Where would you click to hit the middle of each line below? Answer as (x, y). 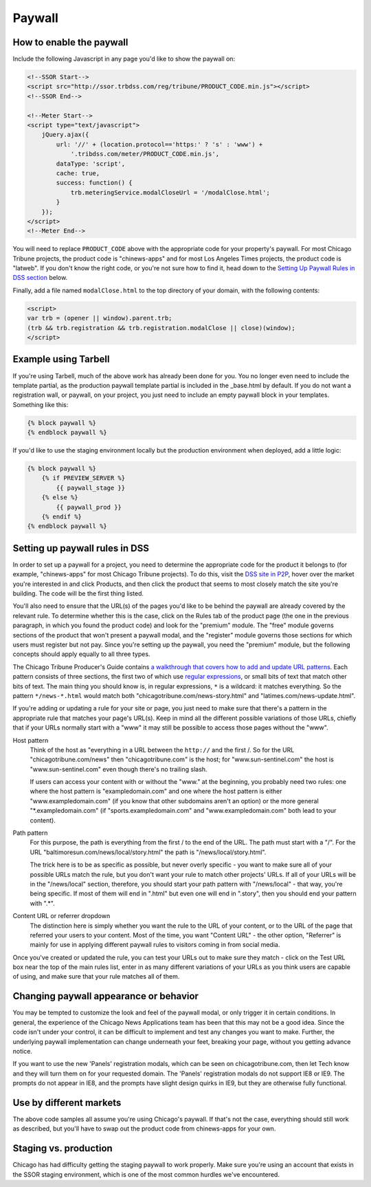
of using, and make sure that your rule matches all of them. (96, 977)
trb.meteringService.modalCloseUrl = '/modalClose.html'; (170, 192)
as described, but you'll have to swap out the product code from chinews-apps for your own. (144, 1129)
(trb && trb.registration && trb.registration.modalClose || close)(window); (161, 328)
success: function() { (94, 183)
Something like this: (41, 404)
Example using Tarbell (61, 359)
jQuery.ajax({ (65, 135)
